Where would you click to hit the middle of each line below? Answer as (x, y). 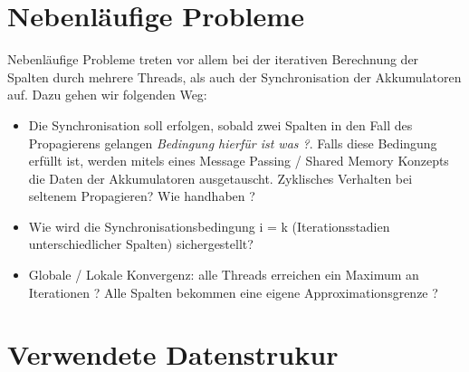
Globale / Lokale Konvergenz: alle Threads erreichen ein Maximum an (224, 275)
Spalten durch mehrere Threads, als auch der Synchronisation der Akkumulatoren (234, 76)
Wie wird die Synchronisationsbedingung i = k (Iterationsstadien (209, 226)
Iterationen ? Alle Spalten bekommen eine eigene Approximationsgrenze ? (233, 292)
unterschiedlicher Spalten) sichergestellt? (141, 244)
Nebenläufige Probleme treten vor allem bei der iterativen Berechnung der (213, 59)
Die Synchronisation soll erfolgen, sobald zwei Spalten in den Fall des (220, 124)
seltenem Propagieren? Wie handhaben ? (142, 196)
